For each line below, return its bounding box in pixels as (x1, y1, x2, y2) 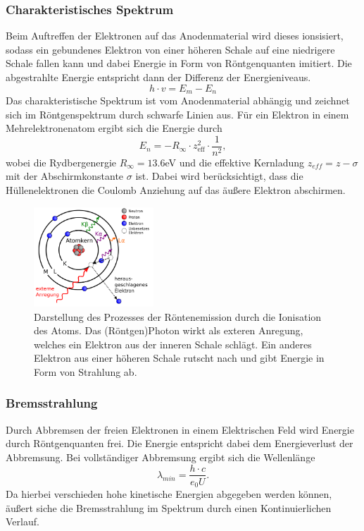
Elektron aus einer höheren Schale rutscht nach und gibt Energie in (34, 350, 325, 365)
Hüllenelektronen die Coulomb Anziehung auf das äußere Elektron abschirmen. (6, 183, 346, 197)
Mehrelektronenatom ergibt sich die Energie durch (6, 121, 222, 135)
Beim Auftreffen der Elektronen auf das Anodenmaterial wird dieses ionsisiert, (6, 28, 344, 43)
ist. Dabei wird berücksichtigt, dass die (135, 169, 303, 183)
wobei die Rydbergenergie (6, 154, 116, 169)
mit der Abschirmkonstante (6, 169, 124, 183)
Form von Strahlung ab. (34, 364, 137, 379)
